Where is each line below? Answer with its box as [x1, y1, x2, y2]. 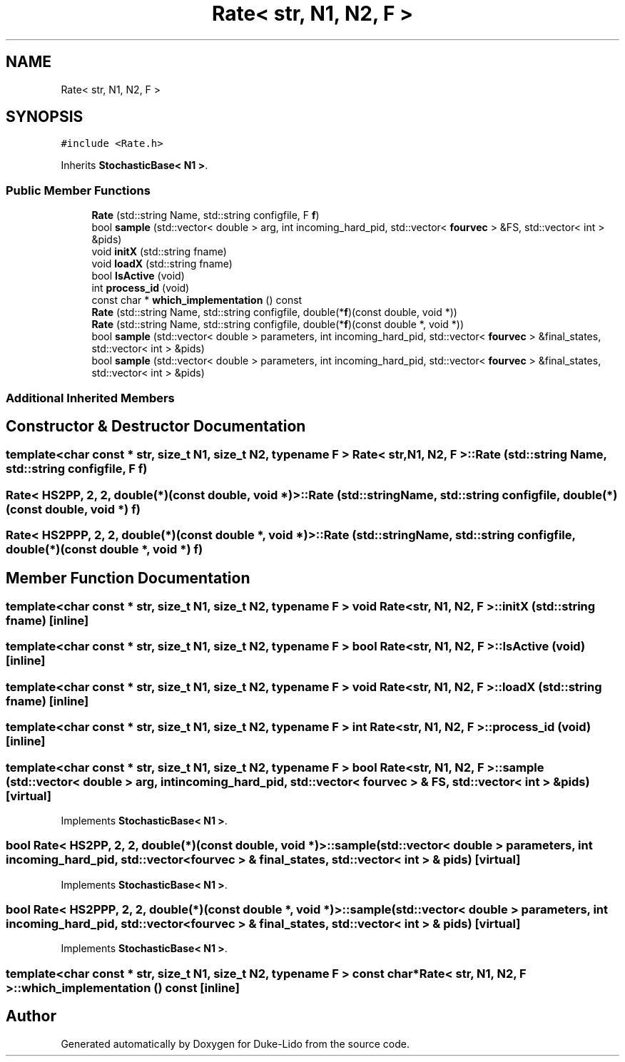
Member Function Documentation [6, 568, 250, 587]
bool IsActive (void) [91, 270, 185, 282]
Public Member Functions [6, 183, 151, 198]
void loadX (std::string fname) [91, 257, 233, 270]
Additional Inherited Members [6, 390, 175, 405]
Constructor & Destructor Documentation [6, 417, 306, 435]
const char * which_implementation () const [91, 294, 303, 307]
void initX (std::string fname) [91, 245, 227, 258]
